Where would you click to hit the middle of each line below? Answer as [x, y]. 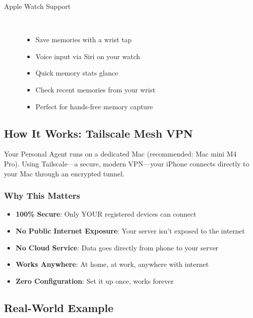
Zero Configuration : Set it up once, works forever [95, 280]
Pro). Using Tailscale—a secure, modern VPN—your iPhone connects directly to [127, 163]
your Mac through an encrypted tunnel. [64, 173]
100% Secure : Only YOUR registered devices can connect [106, 214]
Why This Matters [42, 196]
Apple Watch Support [37, 6]
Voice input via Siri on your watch [88, 56]
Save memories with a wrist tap [84, 40]
